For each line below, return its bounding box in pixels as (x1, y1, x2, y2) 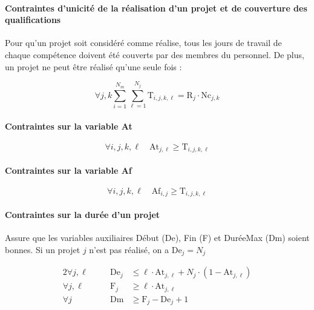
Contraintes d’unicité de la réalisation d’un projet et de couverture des (5, 1, 307, 14)
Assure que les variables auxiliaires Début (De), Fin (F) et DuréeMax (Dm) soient (5, 231, 310, 244)
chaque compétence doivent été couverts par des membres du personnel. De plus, (5, 48, 304, 61)
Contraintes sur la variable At (5, 119, 132, 132)
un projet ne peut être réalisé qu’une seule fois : (5, 60, 182, 73)
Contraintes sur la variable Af (5, 163, 132, 176)
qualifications (5, 13, 61, 26)
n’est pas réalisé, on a (89, 243, 169, 256)
